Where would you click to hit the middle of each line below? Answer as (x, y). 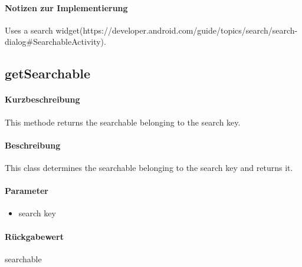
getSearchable (48, 73)
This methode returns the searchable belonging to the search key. (123, 122)
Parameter (27, 191)
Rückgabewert (34, 236)
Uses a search (29, 30)
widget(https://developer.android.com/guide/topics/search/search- (177, 30)
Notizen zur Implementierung (66, 7)
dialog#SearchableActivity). (55, 42)
